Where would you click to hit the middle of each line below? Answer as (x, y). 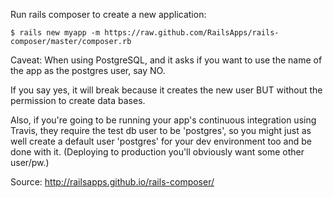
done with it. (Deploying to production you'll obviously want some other (157, 152)
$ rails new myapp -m (55, 33)
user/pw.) (30, 162)
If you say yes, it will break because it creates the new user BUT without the (166, 90)
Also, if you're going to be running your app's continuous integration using (163, 120)
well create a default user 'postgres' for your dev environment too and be (161, 141)
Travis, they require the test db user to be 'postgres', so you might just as (161, 130)
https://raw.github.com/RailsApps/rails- (192, 33)
